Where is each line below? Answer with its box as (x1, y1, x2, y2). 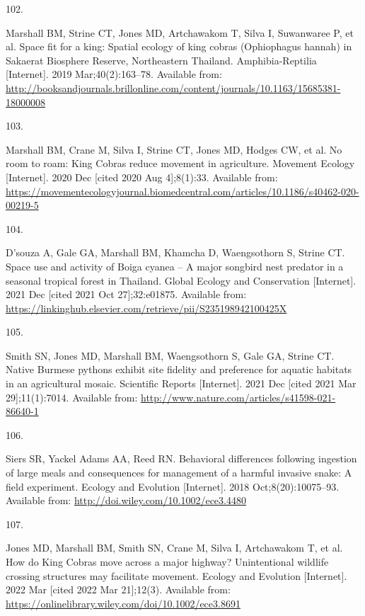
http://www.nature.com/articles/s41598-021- (141, 389, 336, 404)
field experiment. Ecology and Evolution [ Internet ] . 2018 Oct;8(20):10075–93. (6, 479, 340, 494)
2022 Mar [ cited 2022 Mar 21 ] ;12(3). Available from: (6, 582, 231, 597)
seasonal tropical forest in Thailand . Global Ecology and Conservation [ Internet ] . (6, 273, 357, 287)
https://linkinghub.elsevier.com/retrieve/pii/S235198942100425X (6, 300, 287, 315)
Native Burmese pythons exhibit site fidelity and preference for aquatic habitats (6, 362, 352, 377)
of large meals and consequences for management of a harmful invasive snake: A (6, 465, 352, 480)
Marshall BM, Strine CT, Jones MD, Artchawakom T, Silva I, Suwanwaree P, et (6, 25, 354, 40)
